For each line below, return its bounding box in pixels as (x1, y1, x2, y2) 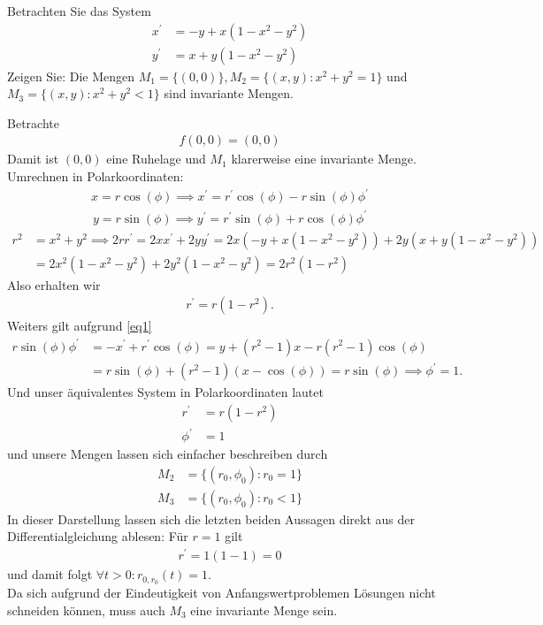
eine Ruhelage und (106, 149, 206, 168)
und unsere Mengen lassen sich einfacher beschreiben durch (7, 445, 328, 463)
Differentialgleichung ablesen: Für (7, 527, 188, 545)
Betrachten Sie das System (7, 2, 151, 19)
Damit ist (7, 149, 59, 168)
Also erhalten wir (7, 275, 101, 293)
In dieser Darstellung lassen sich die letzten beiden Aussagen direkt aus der (7, 509, 415, 528)
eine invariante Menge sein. (190, 600, 338, 619)
